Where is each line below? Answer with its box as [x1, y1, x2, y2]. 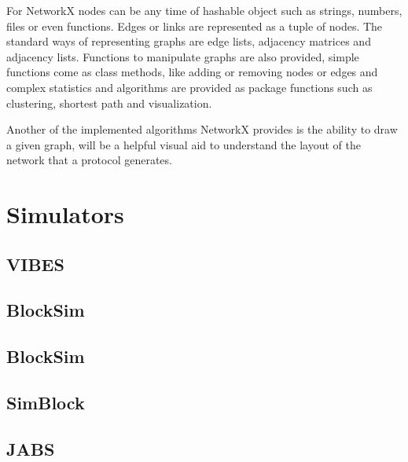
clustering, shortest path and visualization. [6, 94, 212, 111]
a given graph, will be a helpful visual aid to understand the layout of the [6, 136, 362, 152]
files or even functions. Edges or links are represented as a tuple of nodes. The [6, 17, 383, 34]
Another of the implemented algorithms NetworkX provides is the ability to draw [6, 121, 398, 137]
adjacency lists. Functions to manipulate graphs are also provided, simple [6, 48, 359, 64]
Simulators [6, 198, 124, 230]
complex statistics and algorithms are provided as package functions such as [6, 79, 373, 95]
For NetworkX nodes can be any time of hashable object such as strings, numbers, [6, 2, 402, 18]
